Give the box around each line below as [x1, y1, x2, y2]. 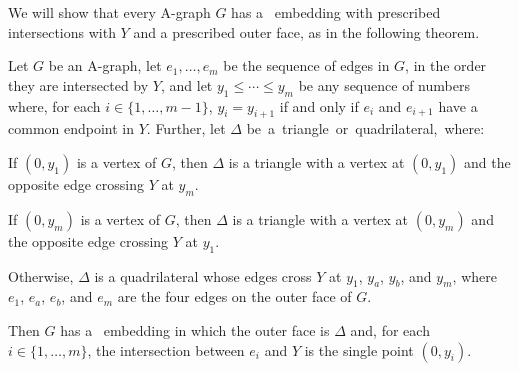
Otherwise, [8, 265, 74, 286]
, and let [160, 74, 213, 95]
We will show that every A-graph [8, 2, 211, 22]
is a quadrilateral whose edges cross [94, 265, 312, 286]
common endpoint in [8, 118, 135, 139]
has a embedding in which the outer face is [60, 319, 330, 340]
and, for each [350, 319, 430, 340]
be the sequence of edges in [223, 55, 390, 76]
